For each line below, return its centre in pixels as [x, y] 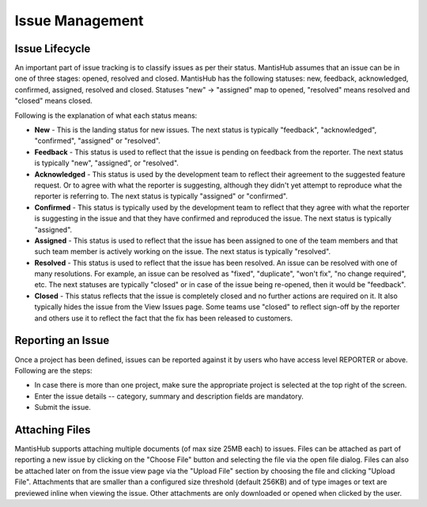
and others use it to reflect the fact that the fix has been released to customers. [163, 318]
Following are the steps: [53, 370]
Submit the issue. [62, 407]
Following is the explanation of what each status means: [106, 115]
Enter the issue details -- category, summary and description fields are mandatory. [169, 396]
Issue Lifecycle [53, 49]
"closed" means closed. [53, 101]
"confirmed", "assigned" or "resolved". [98, 141]
